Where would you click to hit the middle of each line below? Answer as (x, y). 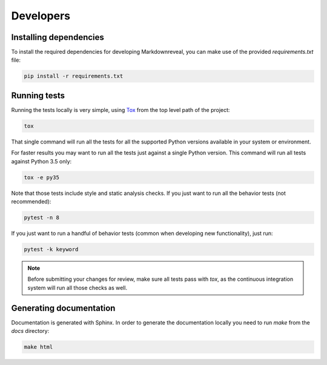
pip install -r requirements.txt (74, 76)
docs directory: (30, 331)
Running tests (38, 95)
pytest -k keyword (51, 249)
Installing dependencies (58, 37)
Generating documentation (63, 308)
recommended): (31, 202)
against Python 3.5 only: (41, 161)
